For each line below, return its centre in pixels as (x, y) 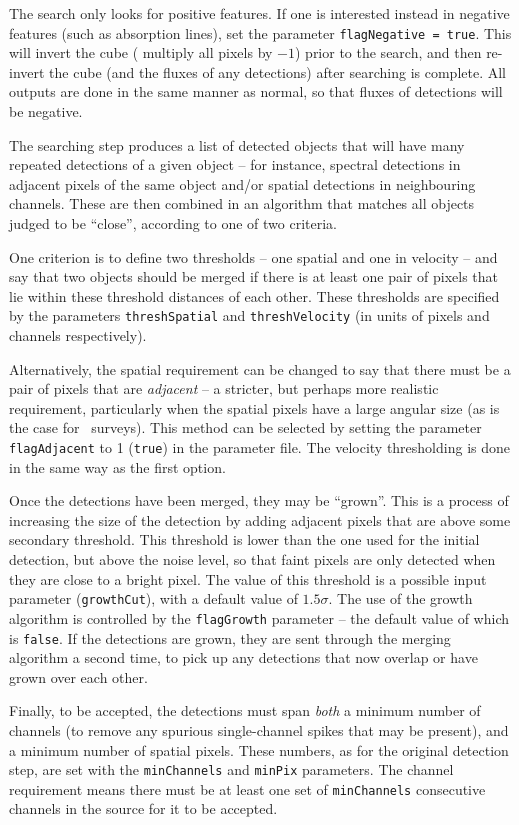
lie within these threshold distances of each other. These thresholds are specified (254, 295)
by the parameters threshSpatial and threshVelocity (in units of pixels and (249, 315)
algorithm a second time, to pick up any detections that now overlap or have (243, 657)
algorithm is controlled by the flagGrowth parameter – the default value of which (259, 617)
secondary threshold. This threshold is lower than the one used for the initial (244, 539)
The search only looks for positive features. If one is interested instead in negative (259, 13)
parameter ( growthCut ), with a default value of (153, 598)
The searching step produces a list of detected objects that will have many (237, 144)
